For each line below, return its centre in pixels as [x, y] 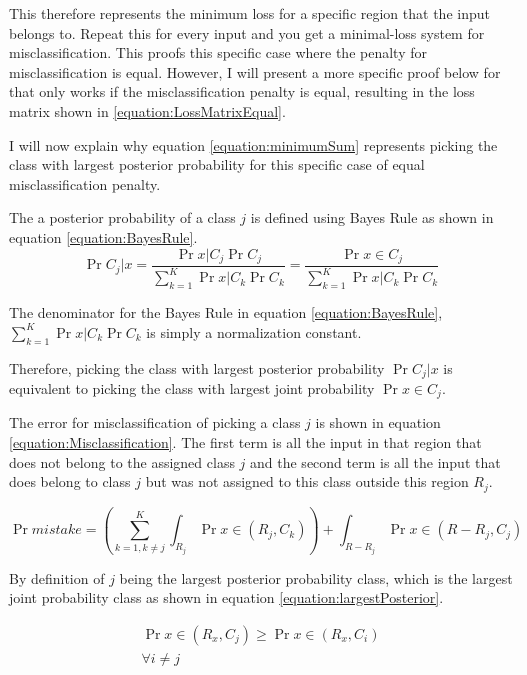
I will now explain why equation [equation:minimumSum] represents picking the [253, 144]
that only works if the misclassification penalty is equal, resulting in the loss [242, 91]
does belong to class [70, 481]
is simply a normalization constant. [254, 331]
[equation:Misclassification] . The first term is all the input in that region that [245, 442]
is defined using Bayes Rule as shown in [372, 217]
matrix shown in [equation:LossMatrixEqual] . [147, 110]
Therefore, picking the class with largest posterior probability [197, 367]
